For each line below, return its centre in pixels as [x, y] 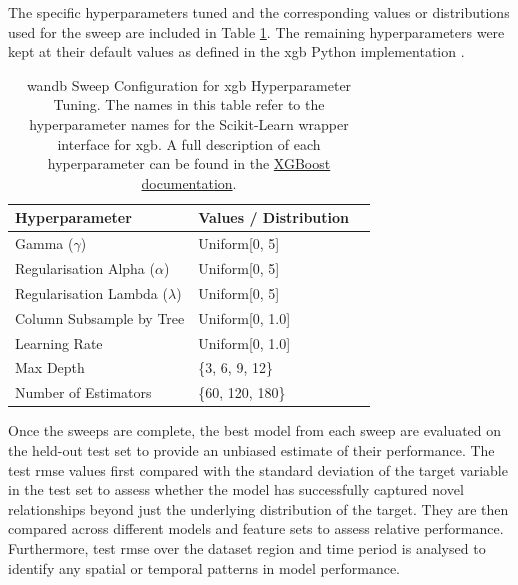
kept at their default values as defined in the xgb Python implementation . [236, 51]
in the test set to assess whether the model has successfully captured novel [236, 489]
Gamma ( [44, 243]
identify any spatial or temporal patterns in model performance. [204, 567]
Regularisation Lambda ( [91, 292]
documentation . [189, 182]
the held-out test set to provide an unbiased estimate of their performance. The [251, 449]
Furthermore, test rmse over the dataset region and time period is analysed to [247, 547]
